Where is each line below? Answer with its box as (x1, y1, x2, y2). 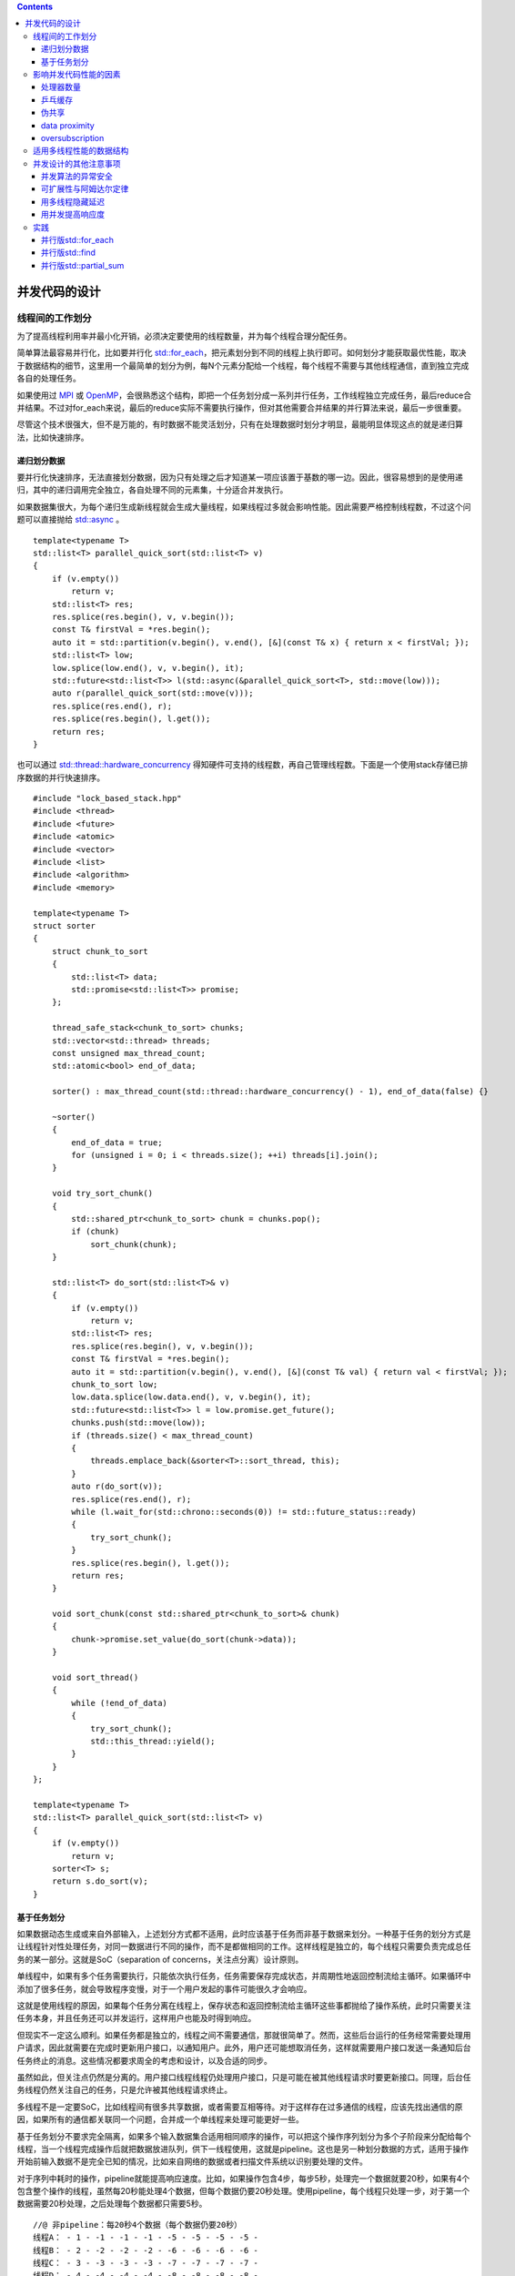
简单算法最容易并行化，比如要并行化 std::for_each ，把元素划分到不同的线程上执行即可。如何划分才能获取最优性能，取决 (16, 347, 467, 359)
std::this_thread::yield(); (90, 1735, 216, 1746)
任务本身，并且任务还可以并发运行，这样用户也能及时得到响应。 (16, 2013, 257, 2024)
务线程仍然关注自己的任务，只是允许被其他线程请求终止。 (16, 2085, 232, 2096)
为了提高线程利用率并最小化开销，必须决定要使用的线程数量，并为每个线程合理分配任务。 (16, 330, 352, 341)
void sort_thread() (51, 1672, 139, 1683)
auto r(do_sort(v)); (71, 1481, 163, 1492)
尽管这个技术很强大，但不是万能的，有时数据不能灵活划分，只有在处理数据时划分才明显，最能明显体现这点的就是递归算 (16, 419, 463, 430)
